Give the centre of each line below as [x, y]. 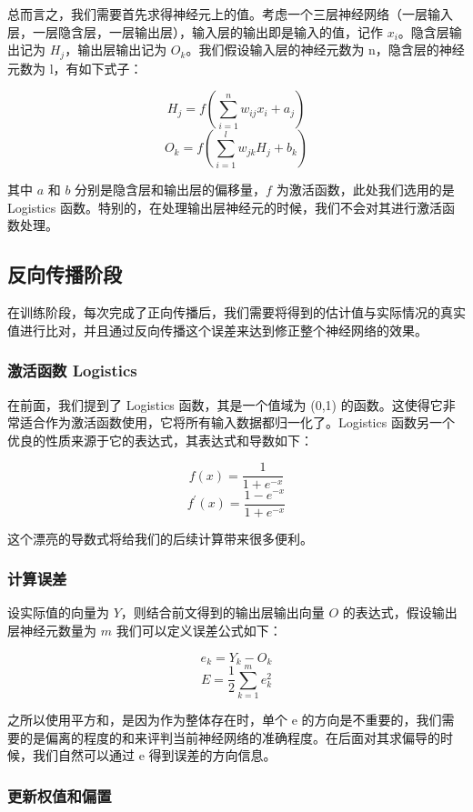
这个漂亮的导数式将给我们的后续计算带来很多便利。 [160, 538]
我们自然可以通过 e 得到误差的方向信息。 [154, 755]
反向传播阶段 [65, 274]
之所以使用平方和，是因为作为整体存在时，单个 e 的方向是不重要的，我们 [225, 720]
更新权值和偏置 [60, 795]
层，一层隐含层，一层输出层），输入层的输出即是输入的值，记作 [195, 31]
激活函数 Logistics [72, 371]
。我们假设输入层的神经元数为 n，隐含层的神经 [325, 50]
